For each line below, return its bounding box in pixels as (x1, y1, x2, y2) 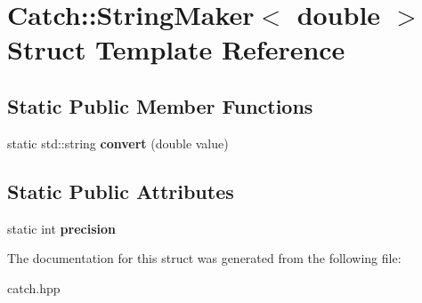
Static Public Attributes (7, 177, 234, 204)
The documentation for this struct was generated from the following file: (7, 249, 402, 267)
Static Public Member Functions (7, 92, 313, 119)
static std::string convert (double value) (7, 133, 229, 152)
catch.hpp (7, 278, 61, 297)
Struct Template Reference (7, 31, 345, 68)
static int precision (7, 219, 116, 237)
